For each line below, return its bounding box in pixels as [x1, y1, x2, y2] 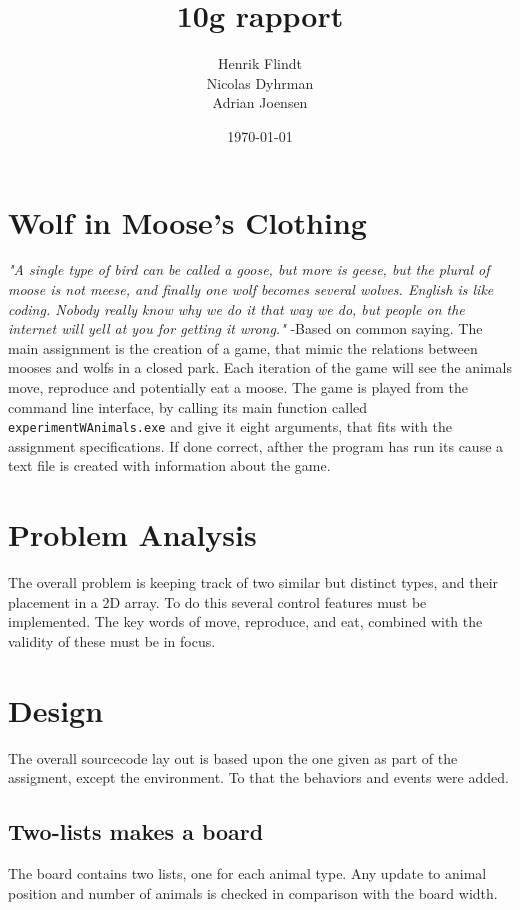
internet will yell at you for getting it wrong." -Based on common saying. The [8, 318, 483, 339]
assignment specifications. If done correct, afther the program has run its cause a [8, 435, 504, 456]
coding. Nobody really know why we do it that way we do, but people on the [8, 298, 465, 319]
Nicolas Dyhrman [206, 72, 314, 93]
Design [8, 689, 104, 730]
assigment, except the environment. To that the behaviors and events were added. [8, 767, 509, 788]
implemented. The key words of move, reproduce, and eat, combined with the [8, 611, 483, 632]
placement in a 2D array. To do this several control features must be [8, 591, 427, 612]
